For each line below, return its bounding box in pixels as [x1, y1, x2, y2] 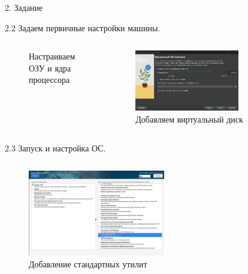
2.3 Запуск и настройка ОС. [5, 141, 106, 154]
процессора [29, 73, 70, 86]
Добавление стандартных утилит [29, 258, 147, 270]
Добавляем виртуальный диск [135, 112, 243, 125]
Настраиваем [29, 50, 75, 62]
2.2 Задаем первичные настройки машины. [5, 21, 161, 34]
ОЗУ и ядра [29, 61, 71, 74]
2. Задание [5, 1, 43, 13]
